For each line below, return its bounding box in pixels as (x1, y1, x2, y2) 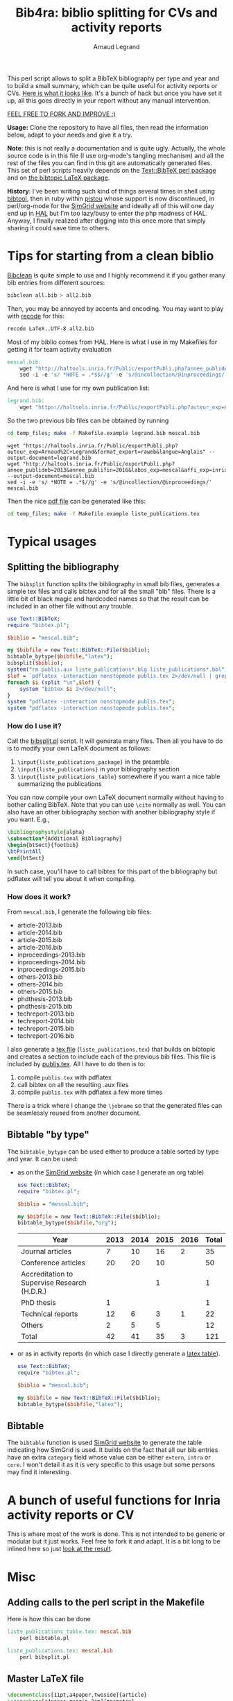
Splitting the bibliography (7, 561, 119, 573)
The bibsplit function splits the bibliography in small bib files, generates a (7, 579, 221, 588)
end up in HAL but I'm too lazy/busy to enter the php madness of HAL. (7, 209, 208, 217)
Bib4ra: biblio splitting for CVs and (15, 5, 218, 21)
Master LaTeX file (7, 1673, 85, 1685)
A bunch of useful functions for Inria (7, 1492, 221, 1508)
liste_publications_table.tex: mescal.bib (7, 1628, 132, 1635)
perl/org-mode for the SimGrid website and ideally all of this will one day (7, 201, 214, 210)
